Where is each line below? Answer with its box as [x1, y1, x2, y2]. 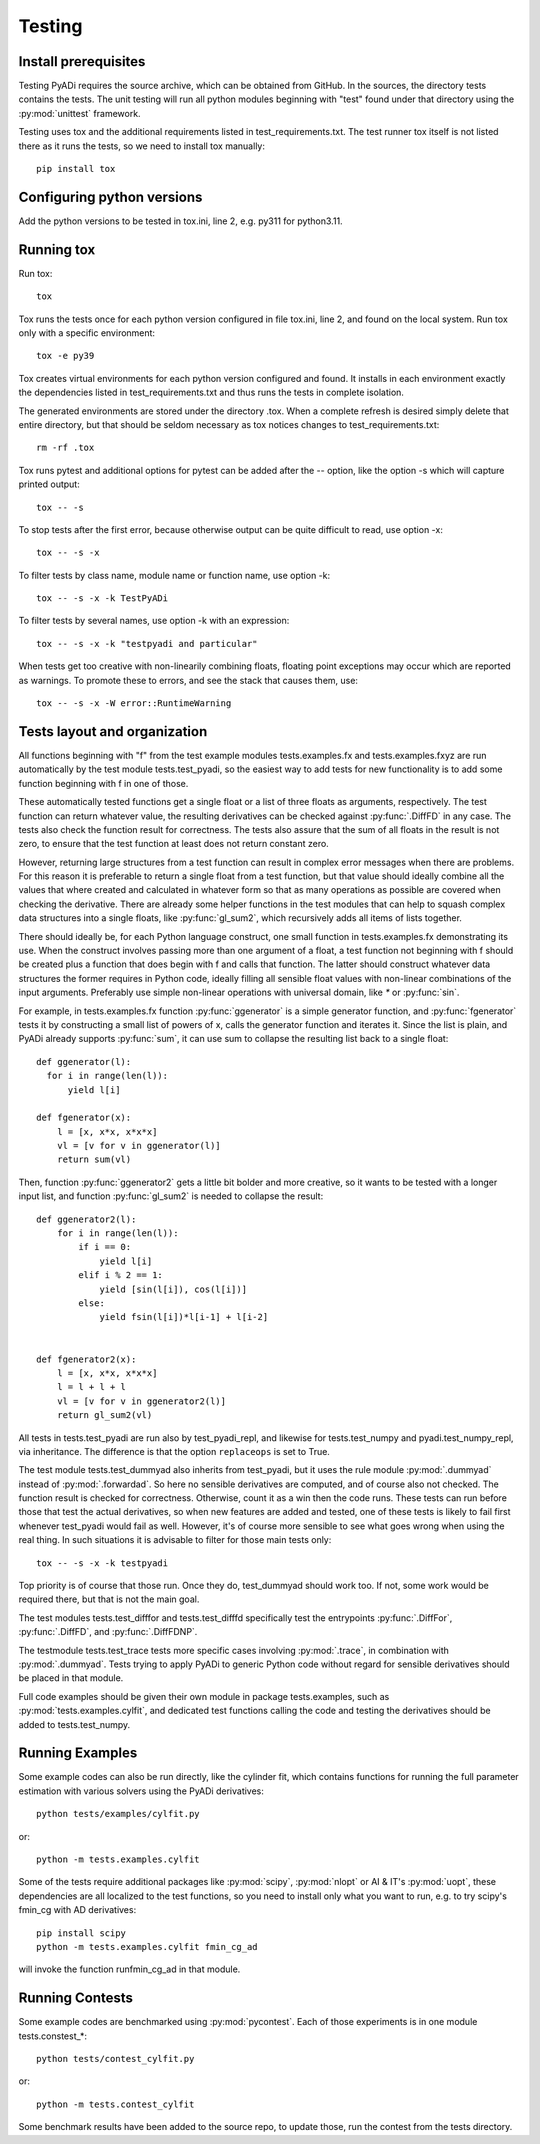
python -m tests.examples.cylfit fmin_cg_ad [36, 1941, 259, 1952]
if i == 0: [78, 1241, 132, 1253]
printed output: [18, 478, 80, 490]
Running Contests [18, 1990, 134, 2007]
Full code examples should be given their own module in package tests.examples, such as [18, 1690, 390, 1702]
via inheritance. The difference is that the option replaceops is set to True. [18, 1445, 330, 1457]
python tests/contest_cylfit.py [36, 2053, 195, 2065]
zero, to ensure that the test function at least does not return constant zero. [18, 838, 329, 850]
